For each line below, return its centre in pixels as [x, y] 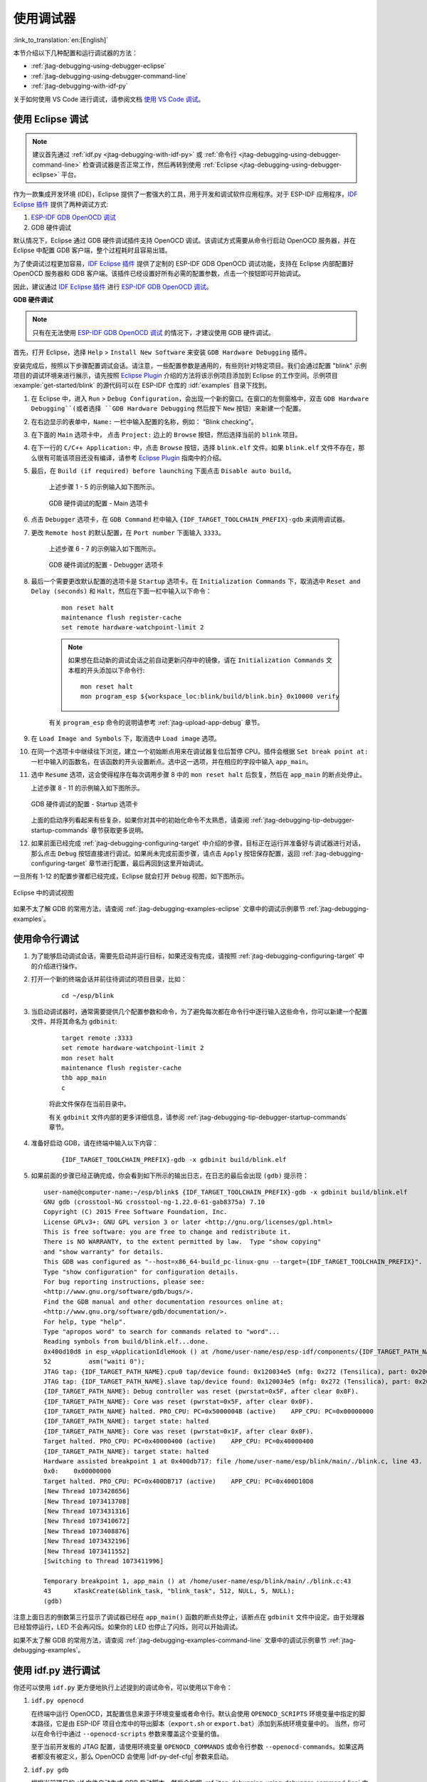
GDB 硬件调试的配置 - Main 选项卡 [99, 503]
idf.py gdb [50, 1770]
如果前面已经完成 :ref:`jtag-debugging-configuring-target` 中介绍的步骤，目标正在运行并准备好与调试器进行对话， [197, 843]
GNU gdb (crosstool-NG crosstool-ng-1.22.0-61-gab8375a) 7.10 [154, 1202]
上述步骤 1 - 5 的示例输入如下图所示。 [104, 487]
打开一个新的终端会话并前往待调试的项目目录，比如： [109, 979]
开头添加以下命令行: [116, 670]
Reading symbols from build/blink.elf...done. [126, 1341]
